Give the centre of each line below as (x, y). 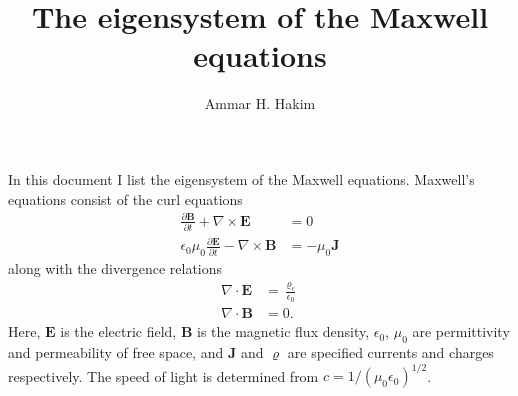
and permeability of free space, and (116, 352)
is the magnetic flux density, (283, 331)
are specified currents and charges (390, 352)
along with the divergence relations (115, 268)
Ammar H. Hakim (260, 103)
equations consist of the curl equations (125, 198)
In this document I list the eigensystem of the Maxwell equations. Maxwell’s (241, 178)
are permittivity (461, 331)
